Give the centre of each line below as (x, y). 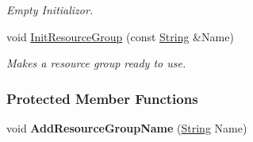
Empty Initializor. (50, 10)
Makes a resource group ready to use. (96, 63)
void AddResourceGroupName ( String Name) (127, 128)
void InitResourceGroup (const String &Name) (120, 36)
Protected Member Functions (102, 98)
